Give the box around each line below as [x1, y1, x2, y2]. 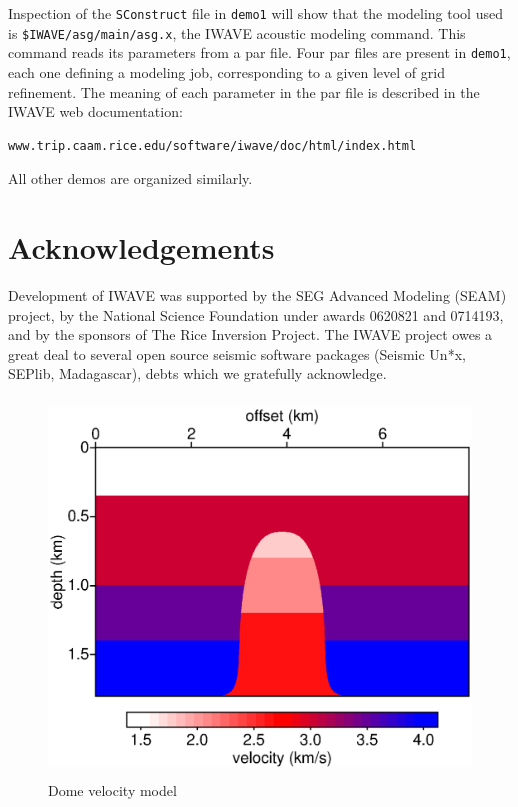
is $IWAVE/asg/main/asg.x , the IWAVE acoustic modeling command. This [8, 22, 466, 43]
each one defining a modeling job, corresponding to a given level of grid [8, 61, 445, 82]
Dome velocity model [48, 779, 177, 800]
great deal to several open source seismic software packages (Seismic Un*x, [8, 343, 466, 364]
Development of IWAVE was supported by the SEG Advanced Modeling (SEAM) [8, 285, 507, 306]
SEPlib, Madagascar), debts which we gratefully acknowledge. [8, 363, 387, 384]
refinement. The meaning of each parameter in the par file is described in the [8, 81, 480, 102]
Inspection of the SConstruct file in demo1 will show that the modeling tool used [8, 3, 503, 23]
